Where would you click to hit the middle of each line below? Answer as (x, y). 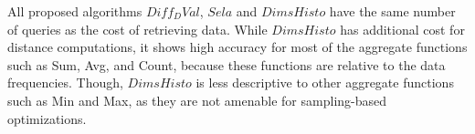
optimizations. (47, 118)
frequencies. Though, (65, 82)
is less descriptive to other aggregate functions (325, 82)
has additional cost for (402, 29)
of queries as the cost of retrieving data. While (137, 29)
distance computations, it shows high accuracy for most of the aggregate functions (237, 47)
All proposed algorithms (75, 11)
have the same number (392, 11)
